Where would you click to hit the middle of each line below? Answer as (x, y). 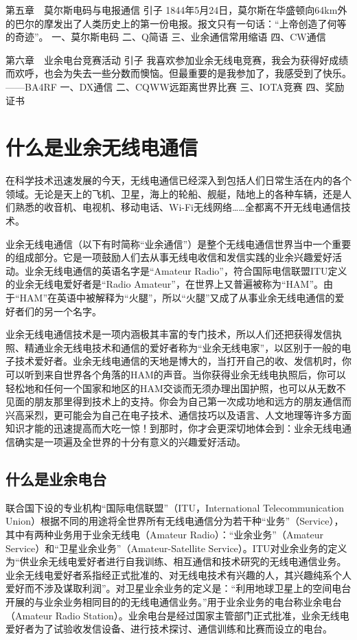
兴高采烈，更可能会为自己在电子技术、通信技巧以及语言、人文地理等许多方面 (178, 414)
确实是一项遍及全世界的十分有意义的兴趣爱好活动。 (130, 441)
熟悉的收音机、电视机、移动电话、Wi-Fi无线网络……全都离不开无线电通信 (178, 207)
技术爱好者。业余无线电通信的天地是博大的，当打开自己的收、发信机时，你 (183, 361)
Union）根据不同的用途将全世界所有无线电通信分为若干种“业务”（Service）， (175, 521)
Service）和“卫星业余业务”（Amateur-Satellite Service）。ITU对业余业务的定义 (176, 548)
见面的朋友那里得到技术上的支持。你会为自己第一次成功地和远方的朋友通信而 (178, 401)
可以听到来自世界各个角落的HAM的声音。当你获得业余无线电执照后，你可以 (176, 374)
